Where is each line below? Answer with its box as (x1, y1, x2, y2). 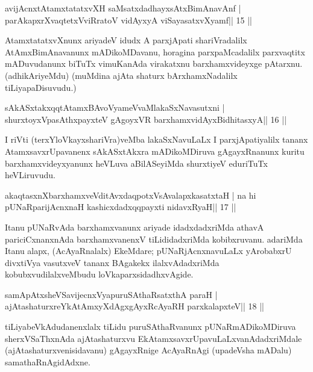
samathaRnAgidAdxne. (5, 355, 90, 368)
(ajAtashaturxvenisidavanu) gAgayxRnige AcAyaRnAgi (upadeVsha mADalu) (5, 344, 292, 356)
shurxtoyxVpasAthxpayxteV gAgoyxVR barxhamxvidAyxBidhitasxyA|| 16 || (5, 113, 287, 125)
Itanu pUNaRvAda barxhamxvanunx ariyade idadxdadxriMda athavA (5, 220, 264, 233)
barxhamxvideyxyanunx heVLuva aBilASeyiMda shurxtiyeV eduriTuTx (5, 157, 268, 169)
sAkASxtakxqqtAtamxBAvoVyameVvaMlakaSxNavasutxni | (5, 101, 225, 114)
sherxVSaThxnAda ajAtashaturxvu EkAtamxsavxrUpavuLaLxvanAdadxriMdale (5, 332, 302, 344)
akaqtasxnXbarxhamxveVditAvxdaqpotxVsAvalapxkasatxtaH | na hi (5, 188, 256, 201)
